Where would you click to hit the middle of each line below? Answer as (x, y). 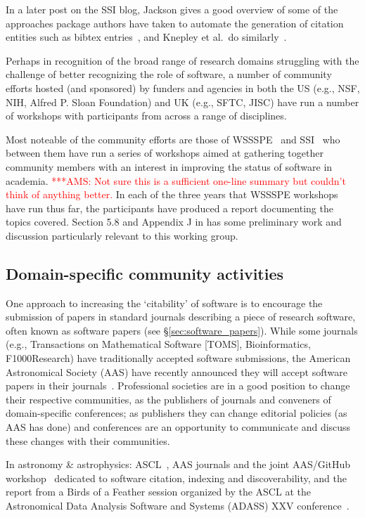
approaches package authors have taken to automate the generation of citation (175, 23)
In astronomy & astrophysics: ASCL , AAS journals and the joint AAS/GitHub (178, 464)
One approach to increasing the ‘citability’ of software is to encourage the (164, 303)
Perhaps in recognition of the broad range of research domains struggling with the (182, 60)
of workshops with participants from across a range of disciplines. (146, 116)
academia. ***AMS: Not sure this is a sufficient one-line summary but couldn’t (176, 180)
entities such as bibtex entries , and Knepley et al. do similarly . (146, 37)
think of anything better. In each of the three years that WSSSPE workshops (172, 194)
